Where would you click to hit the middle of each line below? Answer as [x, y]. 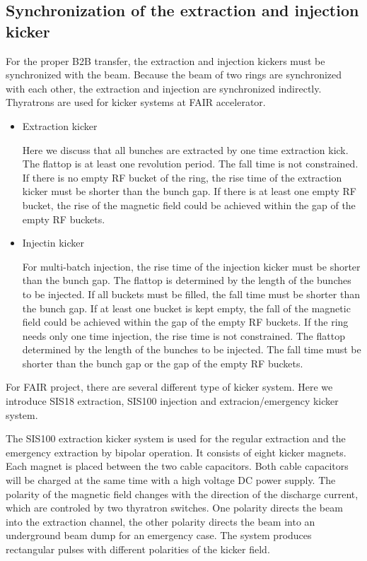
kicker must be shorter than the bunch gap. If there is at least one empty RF [189, 191]
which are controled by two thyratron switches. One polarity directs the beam [174, 508]
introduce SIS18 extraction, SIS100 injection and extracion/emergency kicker [172, 401]
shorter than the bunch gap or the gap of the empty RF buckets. [163, 363]
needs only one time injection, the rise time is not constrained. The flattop [183, 335]
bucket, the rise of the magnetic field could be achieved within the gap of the [189, 205]
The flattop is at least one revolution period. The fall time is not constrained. [190, 164]
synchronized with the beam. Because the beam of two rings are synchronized [174, 75]
